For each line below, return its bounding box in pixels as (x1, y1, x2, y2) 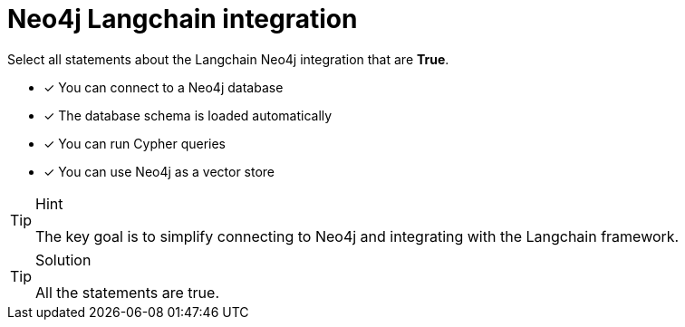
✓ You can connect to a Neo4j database (43, 79, 284, 95)
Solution (35, 250, 92, 269)
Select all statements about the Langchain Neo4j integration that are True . (7, 51, 449, 67)
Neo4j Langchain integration (7, 4, 358, 34)
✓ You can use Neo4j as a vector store (43, 163, 275, 179)
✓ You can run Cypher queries (43, 135, 226, 151)
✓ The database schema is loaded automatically (43, 107, 333, 123)
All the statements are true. (35, 283, 220, 302)
